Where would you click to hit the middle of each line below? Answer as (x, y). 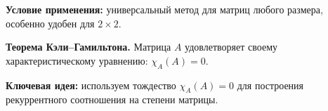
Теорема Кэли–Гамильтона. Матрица (88, 47)
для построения (270, 85)
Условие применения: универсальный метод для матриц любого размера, (164, 9)
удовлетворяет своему (231, 47)
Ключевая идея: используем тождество (91, 85)
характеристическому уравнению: (77, 60)
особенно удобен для (50, 23)
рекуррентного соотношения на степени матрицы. (112, 99)
